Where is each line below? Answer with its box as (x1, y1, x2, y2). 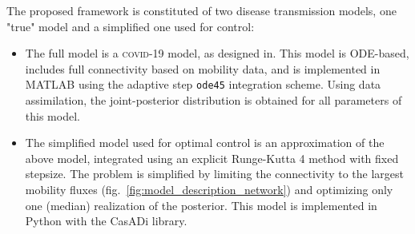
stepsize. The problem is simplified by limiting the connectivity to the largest (25, 165, 404, 182)
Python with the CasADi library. (25, 212, 187, 229)
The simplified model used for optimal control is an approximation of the (25, 134, 385, 151)
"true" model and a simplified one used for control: (6, 18, 255, 34)
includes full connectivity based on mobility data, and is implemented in (25, 60, 381, 77)
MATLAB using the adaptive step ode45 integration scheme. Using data (25, 76, 381, 93)
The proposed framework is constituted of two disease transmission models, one (6, 2, 397, 18)
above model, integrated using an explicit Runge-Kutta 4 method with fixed (25, 149, 399, 166)
